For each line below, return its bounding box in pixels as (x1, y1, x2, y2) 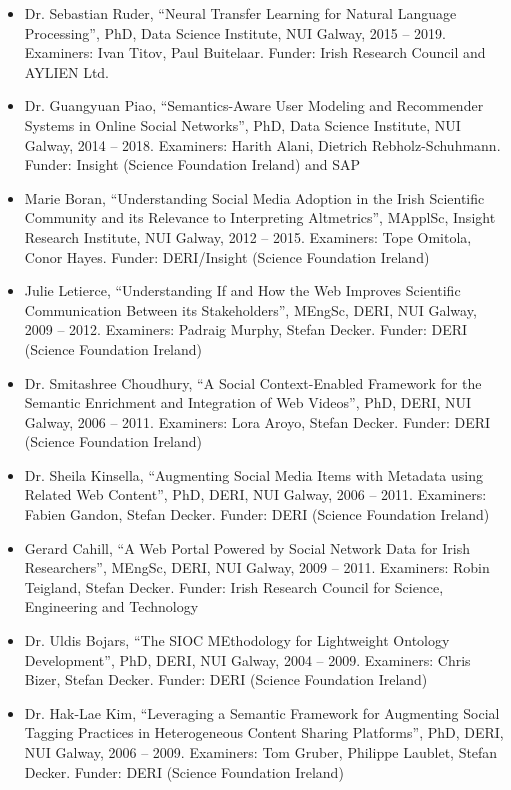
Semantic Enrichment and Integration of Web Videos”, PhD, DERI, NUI (24, 392, 472, 413)
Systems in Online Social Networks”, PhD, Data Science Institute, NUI (24, 114, 461, 135)
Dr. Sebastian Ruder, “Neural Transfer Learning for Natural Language (24, 3, 457, 23)
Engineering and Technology (24, 596, 199, 617)
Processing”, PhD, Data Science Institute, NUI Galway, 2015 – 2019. (24, 22, 446, 43)
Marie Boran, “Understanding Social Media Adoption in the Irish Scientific (24, 187, 485, 208)
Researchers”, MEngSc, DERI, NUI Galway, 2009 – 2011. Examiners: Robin (24, 557, 490, 578)
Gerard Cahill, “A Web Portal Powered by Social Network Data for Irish (24, 537, 470, 558)
